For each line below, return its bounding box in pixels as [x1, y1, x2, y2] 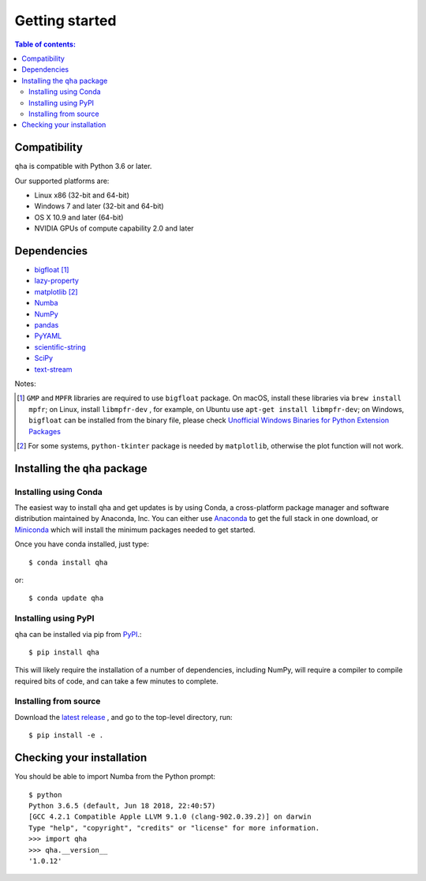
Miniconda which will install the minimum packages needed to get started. [14, 525, 256, 534]
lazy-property [34, 276, 79, 286]
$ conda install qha [28, 557, 108, 567]
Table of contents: [14, 39, 77, 49]
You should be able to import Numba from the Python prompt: [14, 772, 216, 782]
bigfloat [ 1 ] [34, 265, 69, 275]
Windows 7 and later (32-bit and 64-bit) [34, 201, 165, 211]
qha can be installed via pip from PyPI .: [14, 629, 142, 639]
